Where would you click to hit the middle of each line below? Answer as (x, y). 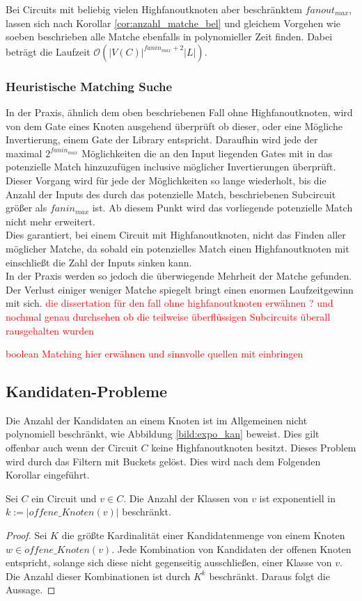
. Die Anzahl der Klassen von (186, 498)
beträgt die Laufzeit (48, 51)
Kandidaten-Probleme (87, 391)
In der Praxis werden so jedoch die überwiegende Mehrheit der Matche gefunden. (179, 276)
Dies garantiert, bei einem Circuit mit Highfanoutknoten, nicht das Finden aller (176, 235)
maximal (24, 153)
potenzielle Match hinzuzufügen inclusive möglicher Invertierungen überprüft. (171, 167)
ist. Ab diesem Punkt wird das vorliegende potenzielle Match (222, 208)
